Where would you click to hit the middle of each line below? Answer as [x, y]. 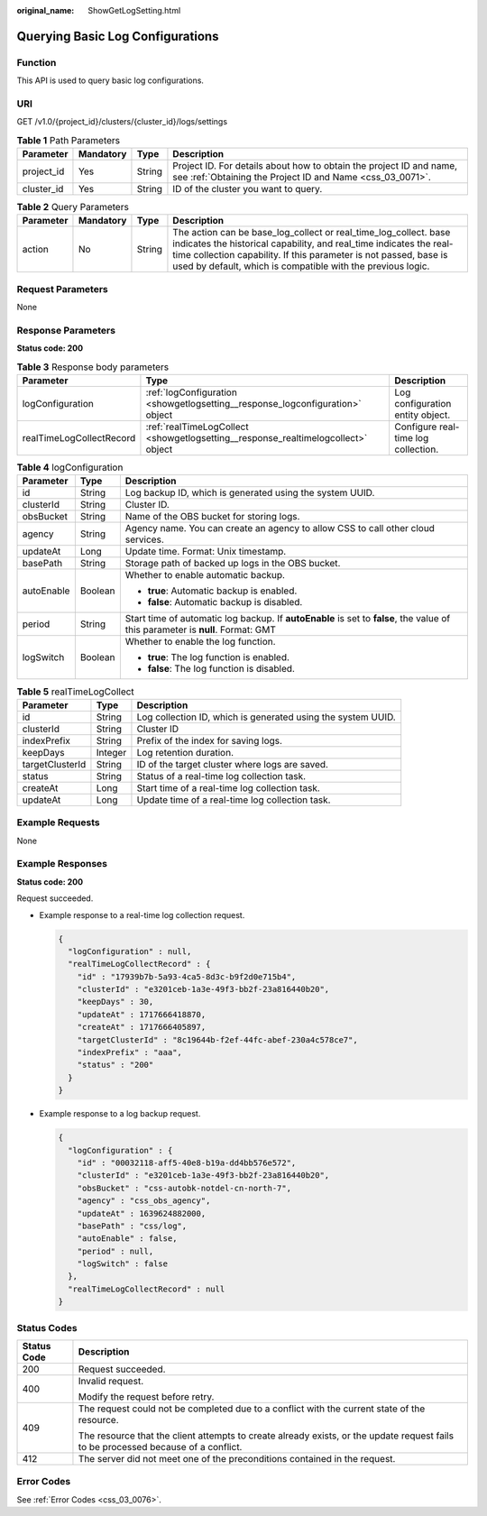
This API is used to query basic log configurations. [110, 80]
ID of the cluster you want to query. [248, 189]
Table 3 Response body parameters [93, 367]
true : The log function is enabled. [219, 657]
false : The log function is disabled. [221, 669]
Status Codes [47, 1328]
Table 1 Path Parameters [69, 140]
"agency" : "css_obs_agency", [144, 1201]
